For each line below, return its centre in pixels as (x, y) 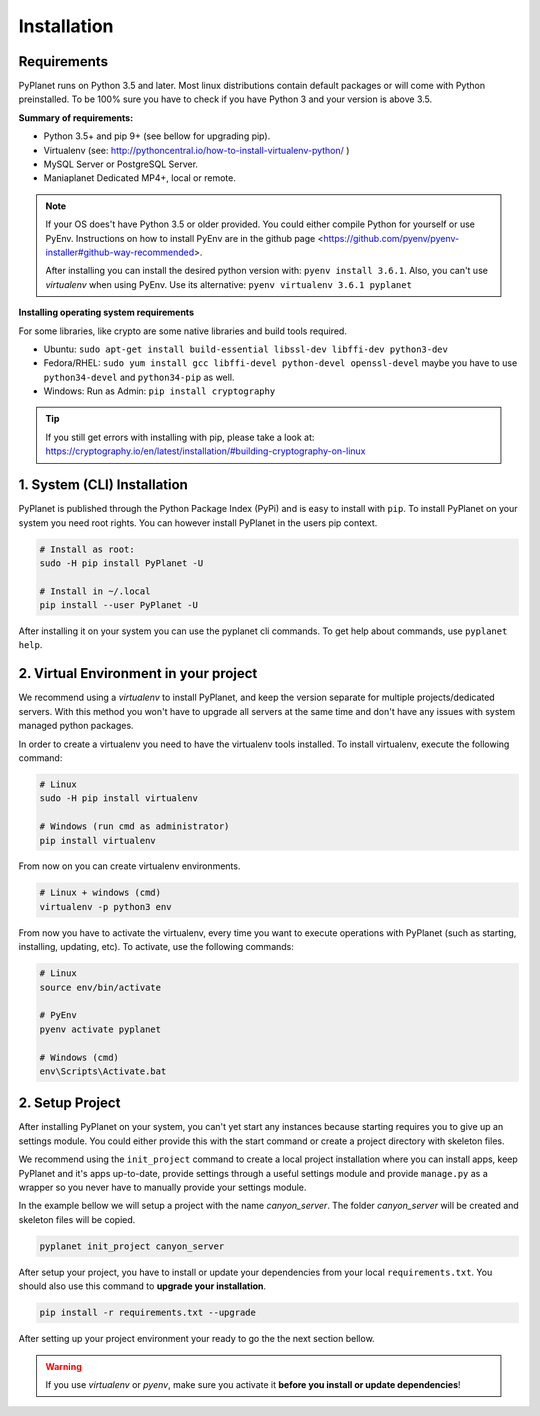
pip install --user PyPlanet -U (119, 605)
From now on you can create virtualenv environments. (129, 866)
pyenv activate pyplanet (100, 1029)
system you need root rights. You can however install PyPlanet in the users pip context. (198, 522)
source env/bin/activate (100, 987)
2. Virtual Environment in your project (138, 673)
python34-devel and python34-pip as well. (139, 377)
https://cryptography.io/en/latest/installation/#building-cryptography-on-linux (205, 451)
